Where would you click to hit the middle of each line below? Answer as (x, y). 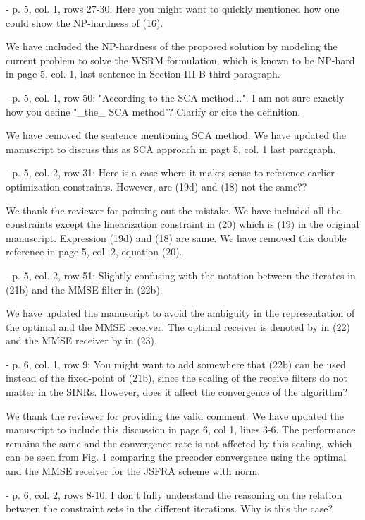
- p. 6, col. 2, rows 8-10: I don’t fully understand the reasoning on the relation (174, 494)
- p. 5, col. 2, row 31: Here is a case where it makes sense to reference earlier (170, 173)
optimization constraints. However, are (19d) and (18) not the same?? (156, 186)
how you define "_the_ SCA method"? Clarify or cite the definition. (153, 111)
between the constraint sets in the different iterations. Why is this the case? (169, 508)
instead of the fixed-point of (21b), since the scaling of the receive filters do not (177, 378)
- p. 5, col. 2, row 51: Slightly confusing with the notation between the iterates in (181, 275)
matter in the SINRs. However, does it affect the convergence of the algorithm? (177, 392)
